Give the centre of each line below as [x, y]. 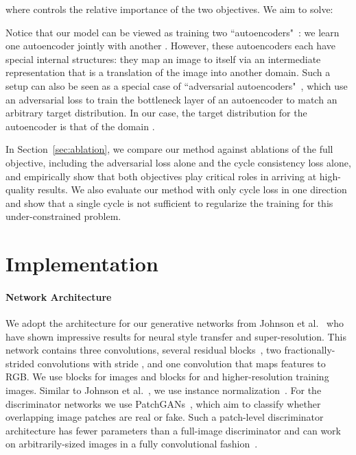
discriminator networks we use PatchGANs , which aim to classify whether [163, 403]
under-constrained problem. [63, 216]
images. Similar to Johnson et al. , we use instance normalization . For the [164, 390]
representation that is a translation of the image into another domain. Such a [168, 72]
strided [20, 363]
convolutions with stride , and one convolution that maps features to [181, 363]
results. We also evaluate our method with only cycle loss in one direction [192, 189]
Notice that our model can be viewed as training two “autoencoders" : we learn [173, 32]
